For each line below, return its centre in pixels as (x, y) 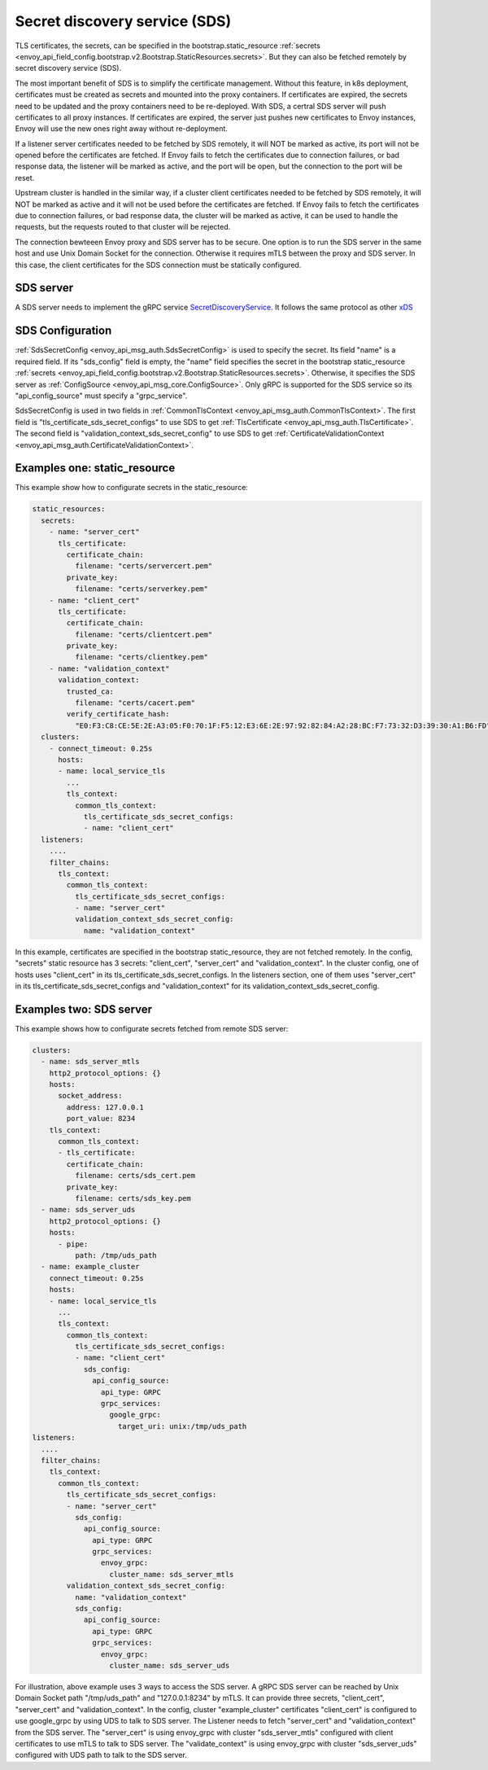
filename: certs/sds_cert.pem (135, 1176)
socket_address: (90, 1096)
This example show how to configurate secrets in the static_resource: (131, 488)
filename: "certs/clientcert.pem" (144, 634)
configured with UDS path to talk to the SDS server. (101, 1755)
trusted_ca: (90, 691)
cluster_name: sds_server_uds (170, 1665)
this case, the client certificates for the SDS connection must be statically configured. (158, 265)
